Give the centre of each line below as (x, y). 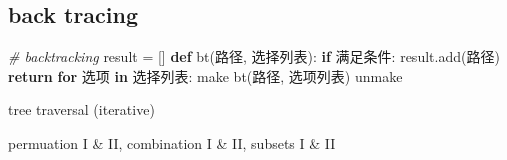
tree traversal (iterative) (81, 109)
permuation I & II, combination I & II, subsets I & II (172, 142)
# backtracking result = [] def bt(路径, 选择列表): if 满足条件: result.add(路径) (254, 56)
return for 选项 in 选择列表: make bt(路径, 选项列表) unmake (205, 75)
